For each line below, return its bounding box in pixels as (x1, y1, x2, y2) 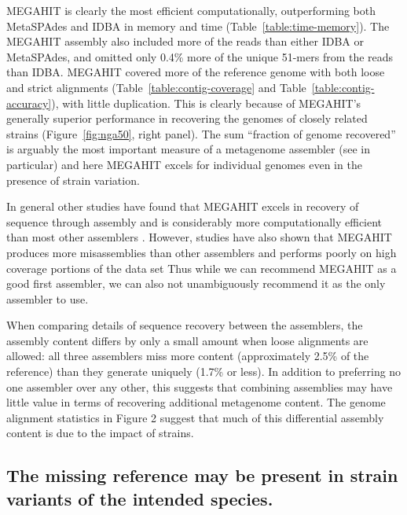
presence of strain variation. (6, 171, 140, 188)
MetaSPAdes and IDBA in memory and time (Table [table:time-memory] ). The (6, 17, 390, 34)
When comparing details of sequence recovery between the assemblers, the (6, 317, 363, 333)
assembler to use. (6, 290, 89, 307)
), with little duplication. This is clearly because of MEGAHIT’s (51, 94, 361, 111)
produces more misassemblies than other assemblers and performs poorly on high (6, 244, 397, 260)
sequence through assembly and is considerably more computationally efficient (6, 213, 383, 230)
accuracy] (6, 94, 52, 111)
